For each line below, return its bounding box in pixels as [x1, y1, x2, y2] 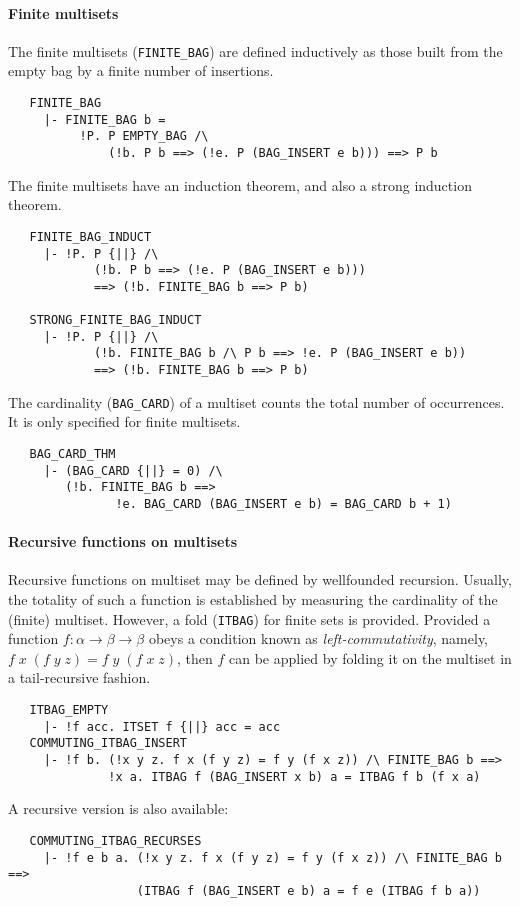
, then [177, 647, 213, 668]
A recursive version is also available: [8, 798, 229, 819]
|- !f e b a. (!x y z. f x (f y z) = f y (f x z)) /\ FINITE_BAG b [43, 850, 502, 865]
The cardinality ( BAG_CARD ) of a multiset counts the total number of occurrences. [8, 391, 505, 412]
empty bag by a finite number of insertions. [8, 60, 274, 81]
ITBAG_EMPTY [29, 703, 109, 718]
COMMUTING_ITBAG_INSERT [29, 736, 187, 751]
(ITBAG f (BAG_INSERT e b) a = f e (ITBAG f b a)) [136, 883, 481, 898]
